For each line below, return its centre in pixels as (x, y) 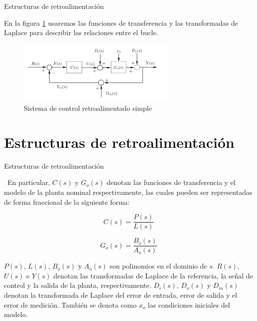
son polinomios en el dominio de (158, 266)
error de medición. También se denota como (70, 304)
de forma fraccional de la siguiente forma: (67, 202)
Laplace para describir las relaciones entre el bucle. (81, 32)
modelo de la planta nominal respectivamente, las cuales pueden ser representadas (128, 192)
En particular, (28, 182)
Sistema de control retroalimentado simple (88, 108)
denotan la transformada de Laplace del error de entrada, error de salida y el (121, 295)
